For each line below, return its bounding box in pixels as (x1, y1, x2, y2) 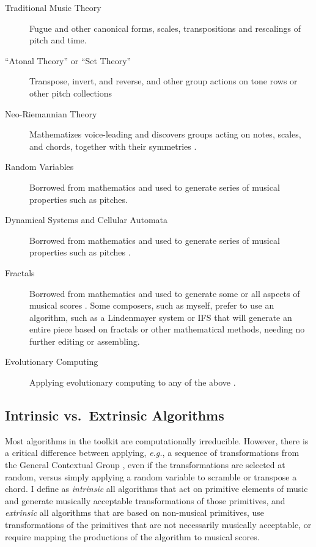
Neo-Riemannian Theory (5, 107, 97, 120)
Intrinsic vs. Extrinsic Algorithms (5, 406, 224, 425)
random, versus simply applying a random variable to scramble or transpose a (5, 470, 297, 483)
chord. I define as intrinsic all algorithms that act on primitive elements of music (5, 482, 308, 495)
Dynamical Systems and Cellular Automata (5, 213, 167, 226)
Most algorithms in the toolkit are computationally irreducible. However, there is (5, 434, 309, 447)
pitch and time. (29, 34, 87, 46)
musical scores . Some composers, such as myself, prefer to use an (29, 299, 274, 312)
